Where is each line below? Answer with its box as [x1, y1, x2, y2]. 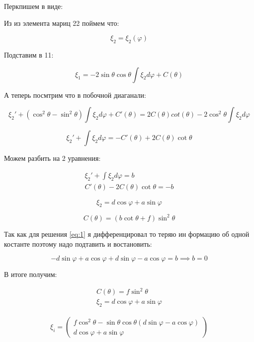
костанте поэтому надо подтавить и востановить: [4, 238, 152, 249]
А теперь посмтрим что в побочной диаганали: [4, 89, 146, 100]
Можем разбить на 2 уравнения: [4, 153, 101, 163]
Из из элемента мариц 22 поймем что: [4, 17, 119, 28]
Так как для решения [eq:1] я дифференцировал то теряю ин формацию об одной [4, 228, 250, 239]
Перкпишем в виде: [4, 1, 63, 11]
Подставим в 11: [4, 49, 54, 60]
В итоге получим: [4, 269, 57, 279]
